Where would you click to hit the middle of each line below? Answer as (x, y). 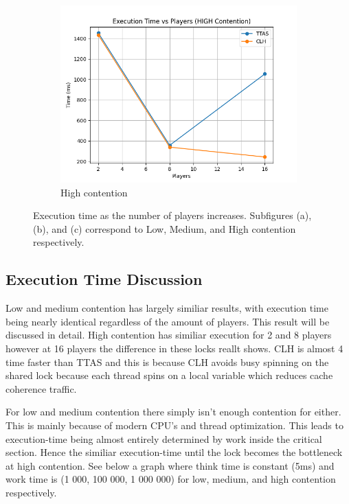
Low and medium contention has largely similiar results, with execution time (167, 308)
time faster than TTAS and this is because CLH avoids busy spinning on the (167, 362)
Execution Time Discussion (104, 279)
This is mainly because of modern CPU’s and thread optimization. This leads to (174, 425)
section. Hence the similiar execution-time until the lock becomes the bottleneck (174, 452)
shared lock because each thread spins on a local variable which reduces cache (169, 375)
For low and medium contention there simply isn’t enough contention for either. (173, 412)
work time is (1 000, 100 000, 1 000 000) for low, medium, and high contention (171, 479)
